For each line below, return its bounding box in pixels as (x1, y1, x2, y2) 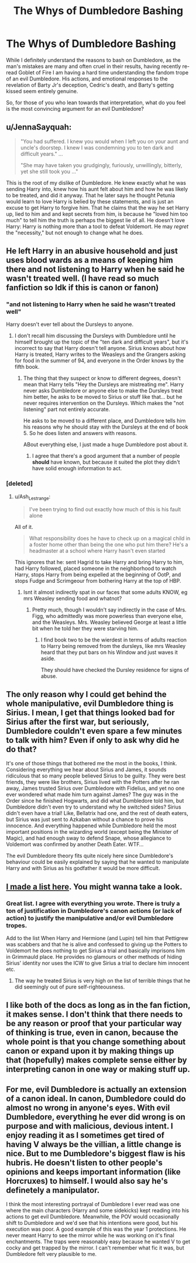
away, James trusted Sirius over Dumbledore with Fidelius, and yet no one (6, 785, 185, 792)
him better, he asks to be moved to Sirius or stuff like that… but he (23, 393, 183, 400)
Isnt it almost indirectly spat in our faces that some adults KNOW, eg (23, 588, 188, 596)
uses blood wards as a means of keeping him (6, 255, 174, 265)
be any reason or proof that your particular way (6, 1018, 183, 1028)
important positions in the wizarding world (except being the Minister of (6, 829, 178, 836)
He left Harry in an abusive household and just (6, 246, 178, 256)
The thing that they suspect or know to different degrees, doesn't (23, 375, 181, 382)
